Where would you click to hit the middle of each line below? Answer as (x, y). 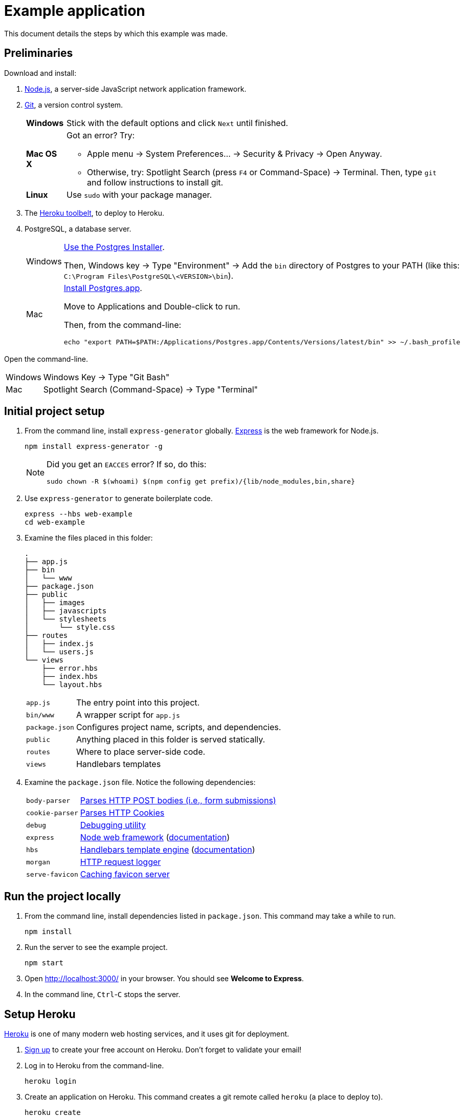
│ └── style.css (70, 627)
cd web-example (55, 522)
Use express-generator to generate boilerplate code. (119, 499)
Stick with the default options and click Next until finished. (177, 123)
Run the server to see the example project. (96, 947)
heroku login (51, 1081)
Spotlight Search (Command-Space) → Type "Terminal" (151, 389)
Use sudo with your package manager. (139, 194)
